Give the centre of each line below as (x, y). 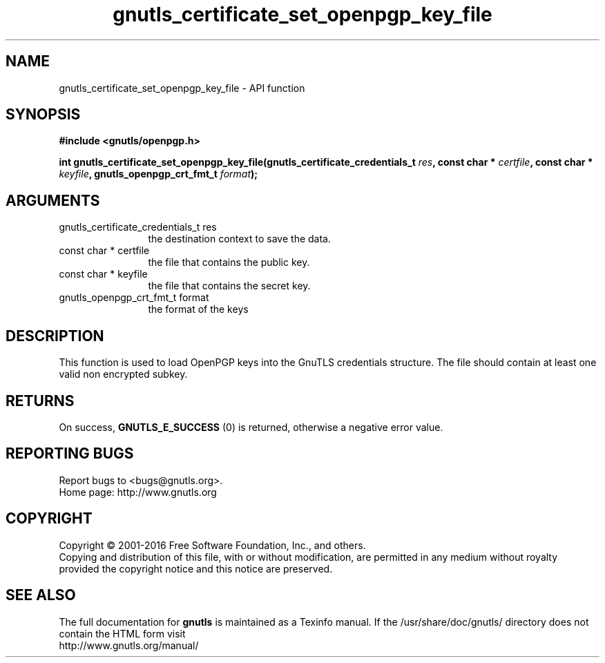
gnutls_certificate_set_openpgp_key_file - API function (182, 88)
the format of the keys (198, 309)
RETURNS (40, 401)
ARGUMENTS (53, 200)
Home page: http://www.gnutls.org (138, 492)
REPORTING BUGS (70, 454)
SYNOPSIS (43, 115)
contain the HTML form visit (122, 633)
